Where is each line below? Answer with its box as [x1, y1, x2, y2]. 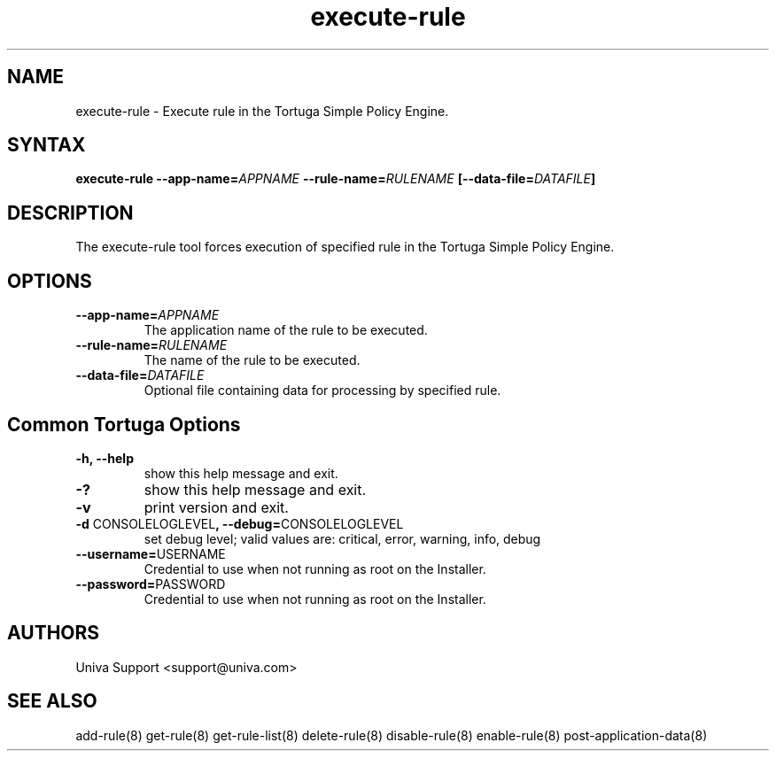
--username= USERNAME [75, 545, 226, 561]
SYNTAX [7, 134, 86, 157]
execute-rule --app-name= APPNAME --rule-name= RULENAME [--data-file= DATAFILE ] [75, 171, 596, 187]
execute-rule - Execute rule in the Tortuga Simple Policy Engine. [75, 103, 449, 119]
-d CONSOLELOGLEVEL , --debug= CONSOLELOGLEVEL [75, 515, 404, 531]
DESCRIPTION [7, 201, 134, 224]
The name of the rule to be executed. [144, 352, 361, 368]
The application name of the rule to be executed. [144, 322, 428, 338]
